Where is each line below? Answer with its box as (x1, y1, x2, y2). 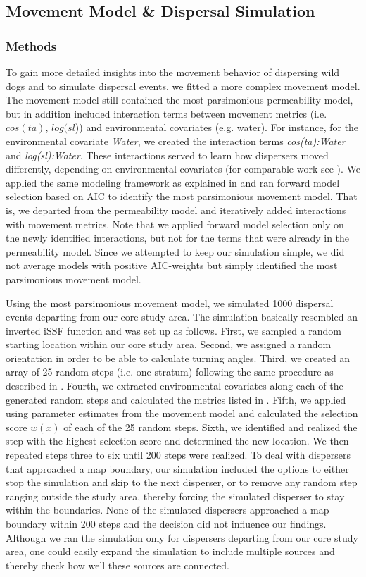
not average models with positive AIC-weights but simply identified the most (6, 258, 338, 273)
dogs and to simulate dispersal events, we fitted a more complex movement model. (6, 78, 360, 93)
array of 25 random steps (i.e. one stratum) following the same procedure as (6, 364, 334, 379)
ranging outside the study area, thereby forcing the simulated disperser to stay (6, 488, 345, 503)
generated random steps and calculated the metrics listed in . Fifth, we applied (6, 392, 346, 407)
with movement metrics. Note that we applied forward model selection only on (6, 216, 344, 231)
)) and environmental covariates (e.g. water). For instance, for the (75, 120, 359, 135)
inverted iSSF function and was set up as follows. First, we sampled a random (6, 323, 341, 337)
